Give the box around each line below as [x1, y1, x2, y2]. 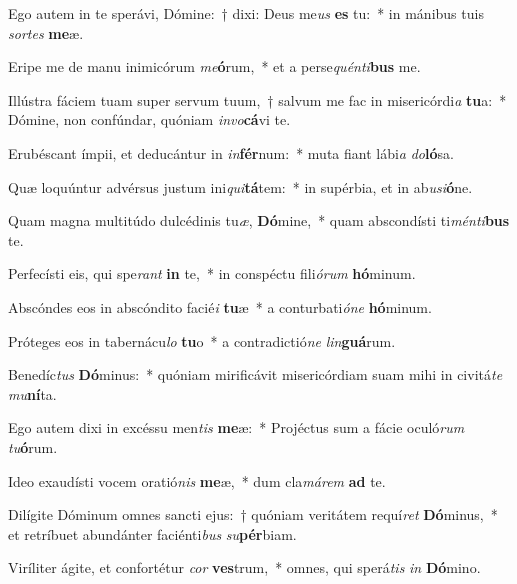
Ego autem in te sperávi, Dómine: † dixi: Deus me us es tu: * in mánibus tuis [8, 3, 484, 23]
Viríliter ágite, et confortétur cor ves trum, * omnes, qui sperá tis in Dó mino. [8, 557, 481, 578]
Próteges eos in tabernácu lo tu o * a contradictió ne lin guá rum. [8, 330, 396, 351]
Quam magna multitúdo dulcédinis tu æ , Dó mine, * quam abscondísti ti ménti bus [8, 210, 510, 231]
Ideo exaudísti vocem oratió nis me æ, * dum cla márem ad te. [8, 470, 386, 491]
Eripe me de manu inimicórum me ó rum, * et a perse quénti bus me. [8, 56, 421, 77]
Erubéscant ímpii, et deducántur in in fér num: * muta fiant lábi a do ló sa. [8, 142, 454, 163]
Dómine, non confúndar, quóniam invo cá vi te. [8, 109, 291, 130]
